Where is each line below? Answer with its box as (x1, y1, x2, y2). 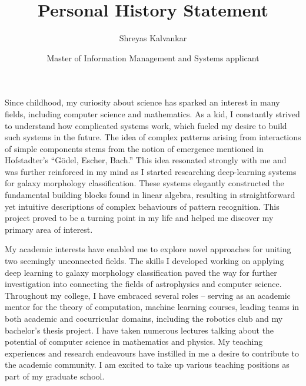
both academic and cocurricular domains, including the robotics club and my (5, 312, 283, 324)
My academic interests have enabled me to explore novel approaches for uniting (5, 243, 291, 255)
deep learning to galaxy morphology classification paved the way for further (5, 266, 277, 278)
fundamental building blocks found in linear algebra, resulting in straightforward (5, 189, 295, 201)
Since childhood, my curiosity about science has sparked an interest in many (5, 96, 280, 108)
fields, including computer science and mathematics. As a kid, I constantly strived (5, 107, 300, 120)
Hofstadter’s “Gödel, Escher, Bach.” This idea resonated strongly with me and (5, 154, 287, 166)
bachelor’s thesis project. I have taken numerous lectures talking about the (5, 324, 274, 336)
